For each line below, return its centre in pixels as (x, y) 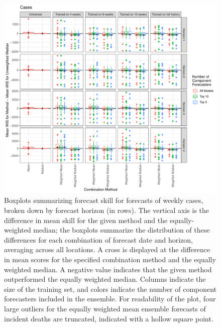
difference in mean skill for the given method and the (86, 220)
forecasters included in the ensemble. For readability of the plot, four (110, 299)
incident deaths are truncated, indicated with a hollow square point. (109, 318)
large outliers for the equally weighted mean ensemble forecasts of (105, 308)
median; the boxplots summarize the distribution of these (122, 230)
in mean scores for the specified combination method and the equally (110, 259)
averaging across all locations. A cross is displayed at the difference (107, 249)
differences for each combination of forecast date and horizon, (98, 239)
